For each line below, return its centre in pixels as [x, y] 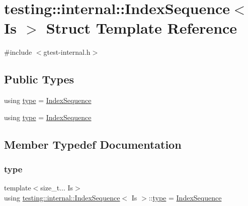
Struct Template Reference [142, 28]
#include [18, 52]
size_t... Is [57, 188]
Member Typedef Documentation [93, 144]
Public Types [39, 79]
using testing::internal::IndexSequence [62, 197]
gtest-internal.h [67, 52]
